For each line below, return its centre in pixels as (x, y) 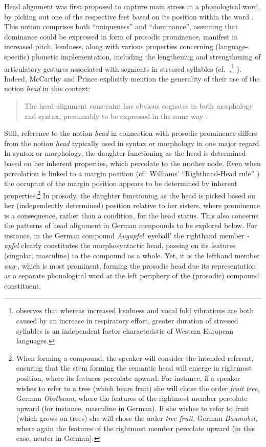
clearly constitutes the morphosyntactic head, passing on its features (128, 245)
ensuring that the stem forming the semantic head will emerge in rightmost (134, 368)
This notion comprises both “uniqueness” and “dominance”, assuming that (121, 26)
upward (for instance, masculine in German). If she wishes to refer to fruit (132, 408)
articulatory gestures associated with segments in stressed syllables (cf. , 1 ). (123, 68)
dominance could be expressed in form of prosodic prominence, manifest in (121, 36)
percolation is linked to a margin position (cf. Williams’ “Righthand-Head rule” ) (132, 173)
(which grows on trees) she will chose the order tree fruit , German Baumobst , (137, 418)
